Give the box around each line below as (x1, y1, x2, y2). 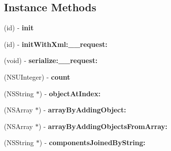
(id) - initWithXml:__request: (4, 39, 107, 49)
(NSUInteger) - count (4, 71, 70, 82)
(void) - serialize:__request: (4, 55, 98, 65)
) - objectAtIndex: (39, 88, 101, 98)
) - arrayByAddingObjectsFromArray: (38, 121, 168, 131)
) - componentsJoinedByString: (39, 137, 146, 148)
